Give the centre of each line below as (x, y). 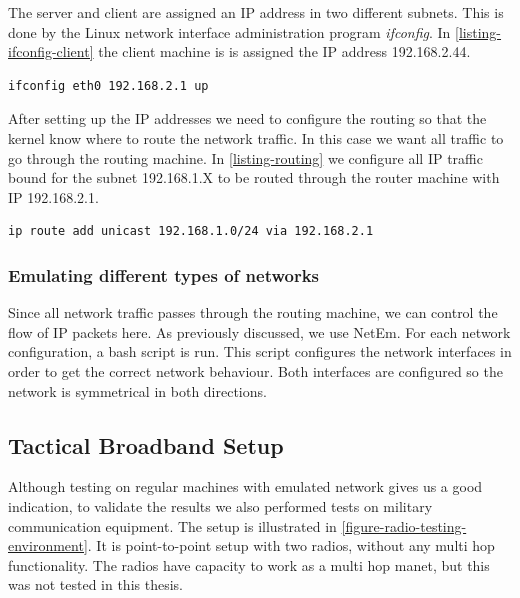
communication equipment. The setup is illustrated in (172, 525)
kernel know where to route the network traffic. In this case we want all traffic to (256, 137)
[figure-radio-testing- (404, 525)
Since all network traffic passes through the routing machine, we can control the (253, 312)
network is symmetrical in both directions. (137, 390)
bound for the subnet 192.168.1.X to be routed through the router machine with (254, 177)
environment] (48, 545)
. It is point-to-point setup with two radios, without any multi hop (291, 545)
